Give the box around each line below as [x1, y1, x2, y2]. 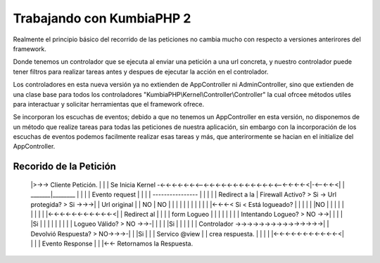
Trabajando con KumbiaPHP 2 [13, 11, 191, 26]
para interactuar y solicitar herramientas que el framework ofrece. [13, 100, 205, 108]
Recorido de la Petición [13, 161, 116, 173]
